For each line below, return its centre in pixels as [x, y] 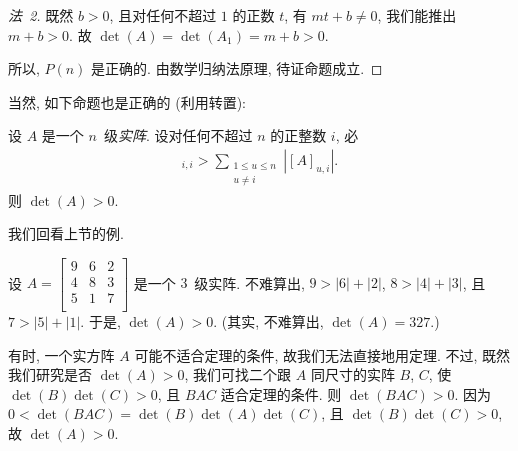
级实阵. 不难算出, [249, 282]
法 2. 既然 [41, 15]
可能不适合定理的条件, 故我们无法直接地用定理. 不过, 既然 [322, 354]
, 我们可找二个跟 [238, 374]
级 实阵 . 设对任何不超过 [178, 135]
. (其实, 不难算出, [268, 320]
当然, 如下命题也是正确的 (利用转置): [127, 101]
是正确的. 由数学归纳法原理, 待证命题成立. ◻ [237, 68]
